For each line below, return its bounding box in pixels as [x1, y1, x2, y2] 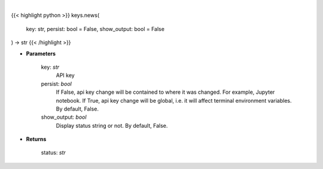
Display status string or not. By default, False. [56, 122, 168, 129]
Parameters [26, 50, 56, 57]
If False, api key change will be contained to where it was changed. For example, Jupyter [56, 88, 275, 96]
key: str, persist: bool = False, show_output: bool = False [26, 25, 164, 32]
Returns [26, 136, 47, 143]
